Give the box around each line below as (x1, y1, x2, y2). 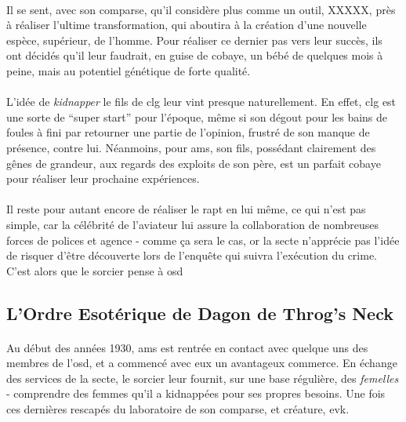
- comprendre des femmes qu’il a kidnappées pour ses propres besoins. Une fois (6, 385, 386, 402)
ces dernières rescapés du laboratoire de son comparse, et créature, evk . (6, 401, 350, 417)
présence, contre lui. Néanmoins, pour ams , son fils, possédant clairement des (6, 139, 376, 155)
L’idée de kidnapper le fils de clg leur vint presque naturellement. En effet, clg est (6, 93, 397, 110)
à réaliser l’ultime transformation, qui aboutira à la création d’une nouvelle (6, 16, 367, 33)
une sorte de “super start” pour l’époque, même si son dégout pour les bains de (6, 108, 388, 125)
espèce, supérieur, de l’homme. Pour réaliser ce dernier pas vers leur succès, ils (6, 31, 382, 48)
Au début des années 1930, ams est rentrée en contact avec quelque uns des (6, 339, 368, 355)
